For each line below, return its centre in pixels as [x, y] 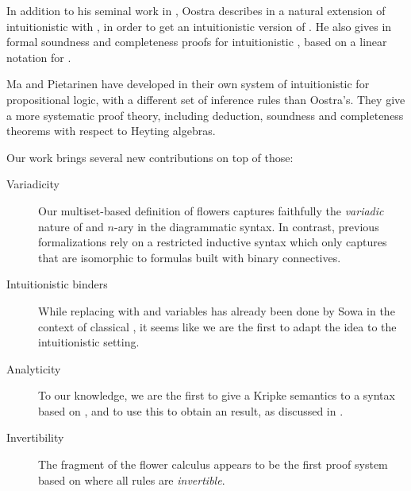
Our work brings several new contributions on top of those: [150, 157]
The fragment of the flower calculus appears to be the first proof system [213, 464]
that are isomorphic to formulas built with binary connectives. [190, 257]
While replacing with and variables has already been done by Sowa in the [217, 310]
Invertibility [35, 437]
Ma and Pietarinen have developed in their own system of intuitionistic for [188, 84]
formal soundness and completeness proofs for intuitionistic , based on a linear [197, 42]
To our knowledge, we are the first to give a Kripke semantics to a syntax [217, 395]
